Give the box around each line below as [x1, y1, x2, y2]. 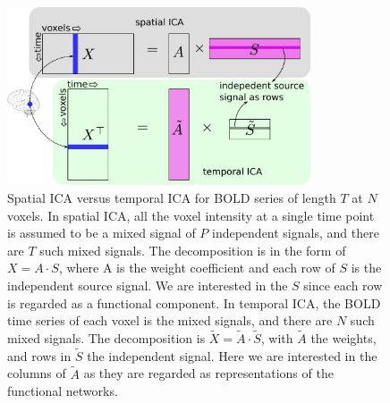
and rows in [7, 346, 72, 365]
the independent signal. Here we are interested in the [87, 346, 377, 365]
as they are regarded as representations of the [83, 364, 334, 382]
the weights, [310, 329, 377, 347]
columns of [7, 364, 66, 382]
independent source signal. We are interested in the [7, 276, 288, 294]
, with [260, 329, 293, 347]
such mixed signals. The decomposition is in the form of [39, 240, 346, 259]
